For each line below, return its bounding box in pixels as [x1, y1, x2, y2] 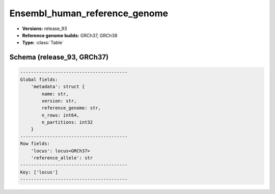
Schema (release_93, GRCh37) [9, 53, 109, 62]
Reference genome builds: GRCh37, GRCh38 [22, 32, 118, 38]
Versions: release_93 [22, 25, 67, 32]
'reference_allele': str [31, 155, 93, 161]
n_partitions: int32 [41, 120, 93, 125]
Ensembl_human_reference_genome [9, 8, 168, 19]
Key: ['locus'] [20, 169, 58, 175]
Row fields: [20, 141, 50, 147]
